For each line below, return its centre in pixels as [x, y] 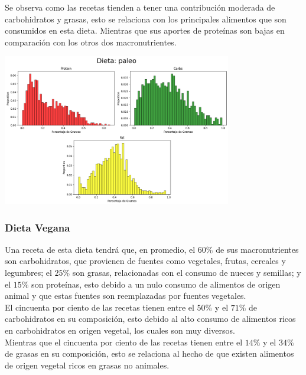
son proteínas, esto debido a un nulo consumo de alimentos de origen [156, 284]
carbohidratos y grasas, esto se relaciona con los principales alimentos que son [146, 19]
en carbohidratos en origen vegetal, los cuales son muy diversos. [120, 330]
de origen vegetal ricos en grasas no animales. [87, 365]
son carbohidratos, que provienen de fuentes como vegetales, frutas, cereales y [145, 261]
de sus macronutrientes [257, 249]
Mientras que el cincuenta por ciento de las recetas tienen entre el [124, 342]
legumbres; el [28, 273]
